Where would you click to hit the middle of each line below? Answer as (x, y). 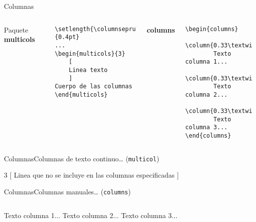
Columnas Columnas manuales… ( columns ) (67, 192)
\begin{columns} (212, 29)
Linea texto (88, 70)
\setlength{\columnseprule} (101, 29)
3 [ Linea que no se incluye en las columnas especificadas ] (92, 175)
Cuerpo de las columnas (94, 87)
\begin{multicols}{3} (90, 54)
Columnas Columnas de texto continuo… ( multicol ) (82, 158)
